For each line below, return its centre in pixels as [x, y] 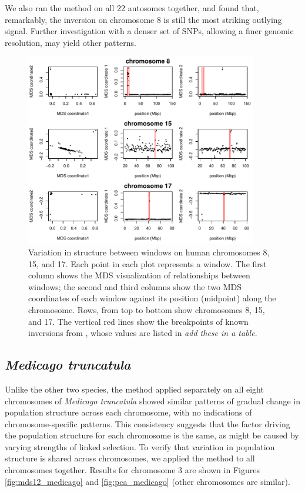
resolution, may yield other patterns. [71, 42]
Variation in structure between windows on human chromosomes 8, [149, 252]
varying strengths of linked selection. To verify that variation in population [140, 446]
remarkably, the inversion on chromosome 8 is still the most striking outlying [143, 19]
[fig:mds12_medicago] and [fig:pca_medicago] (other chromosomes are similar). [148, 481]
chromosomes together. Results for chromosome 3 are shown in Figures [132, 470]
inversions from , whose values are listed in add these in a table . [143, 333]
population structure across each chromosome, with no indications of [128, 412]
